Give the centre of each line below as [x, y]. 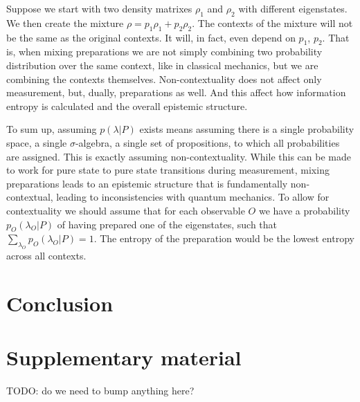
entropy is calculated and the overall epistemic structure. [127, 106]
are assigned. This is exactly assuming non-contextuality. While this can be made [179, 156]
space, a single [37, 142]
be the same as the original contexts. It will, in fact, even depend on [151, 37]
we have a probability [304, 210]
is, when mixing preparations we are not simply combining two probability [164, 52]
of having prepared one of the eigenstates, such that [167, 224]
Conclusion [60, 303]
